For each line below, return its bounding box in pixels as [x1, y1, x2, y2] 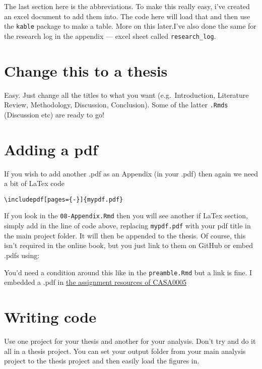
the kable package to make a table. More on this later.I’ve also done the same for [4, 21, 256, 31]
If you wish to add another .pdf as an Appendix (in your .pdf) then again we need [4, 168, 258, 178]
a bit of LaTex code [4, 178, 64, 189]
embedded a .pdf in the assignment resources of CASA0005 [4, 277, 187, 287]
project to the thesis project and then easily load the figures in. [4, 355, 200, 366]
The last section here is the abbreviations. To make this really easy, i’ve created [4, 1, 250, 11]
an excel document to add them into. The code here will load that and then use [4, 11, 250, 21]
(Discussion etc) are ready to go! [4, 109, 104, 119]
